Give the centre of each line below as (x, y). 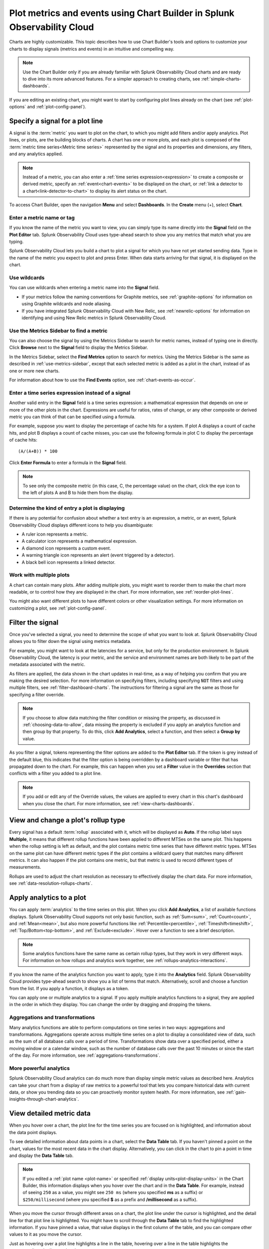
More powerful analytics (39, 1068)
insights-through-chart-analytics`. (44, 1099)
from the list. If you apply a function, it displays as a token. (69, 988)
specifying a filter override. (37, 694)
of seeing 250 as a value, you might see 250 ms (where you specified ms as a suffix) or (113, 1193)
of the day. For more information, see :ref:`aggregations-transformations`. (85, 1055)
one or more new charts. (34, 371)
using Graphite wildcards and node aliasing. (67, 304)
